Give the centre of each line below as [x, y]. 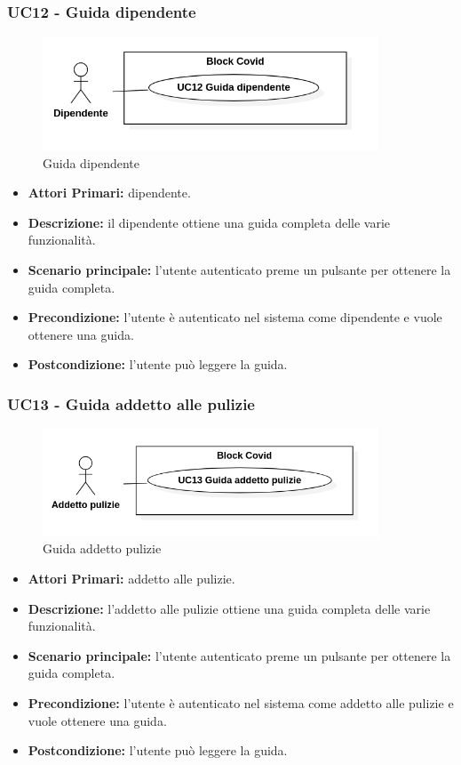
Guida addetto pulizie [102, 548]
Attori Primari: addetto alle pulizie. [131, 579]
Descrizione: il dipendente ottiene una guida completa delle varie [209, 222]
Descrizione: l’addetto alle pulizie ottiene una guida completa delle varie [229, 608]
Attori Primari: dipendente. [109, 193]
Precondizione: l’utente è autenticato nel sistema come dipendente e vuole [235, 317]
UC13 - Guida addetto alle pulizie [131, 403]
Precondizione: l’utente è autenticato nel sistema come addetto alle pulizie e [241, 703]
